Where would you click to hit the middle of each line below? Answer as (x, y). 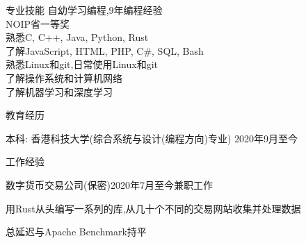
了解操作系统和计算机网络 (64, 77)
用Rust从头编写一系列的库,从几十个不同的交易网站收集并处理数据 (153, 208)
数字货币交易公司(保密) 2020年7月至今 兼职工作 (109, 184)
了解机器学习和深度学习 (59, 91)
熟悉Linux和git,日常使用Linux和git (82, 64)
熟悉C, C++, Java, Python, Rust (77, 37)
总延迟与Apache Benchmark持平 (76, 232)
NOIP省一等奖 (38, 23)
